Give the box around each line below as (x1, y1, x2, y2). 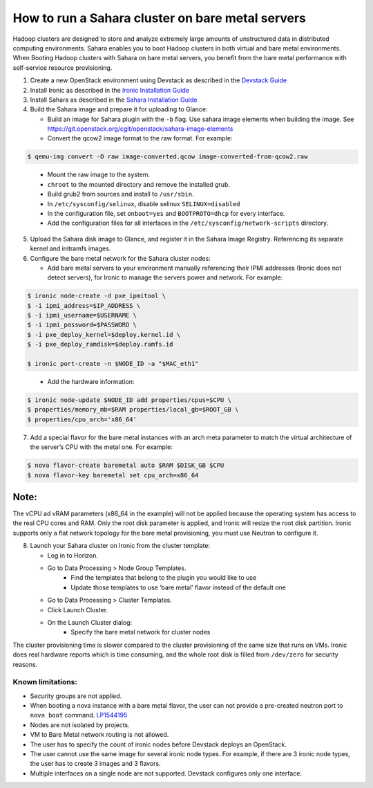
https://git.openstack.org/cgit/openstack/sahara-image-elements (47, 125, 233, 133)
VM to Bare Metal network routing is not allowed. (30, 731, 169, 739)
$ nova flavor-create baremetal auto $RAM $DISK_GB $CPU (27, 461, 224, 470)
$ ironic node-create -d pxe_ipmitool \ (27, 292, 166, 300)
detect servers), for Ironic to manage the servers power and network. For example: (47, 273, 283, 282)
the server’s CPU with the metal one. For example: (30, 443, 173, 451)
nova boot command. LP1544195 (30, 711, 128, 720)
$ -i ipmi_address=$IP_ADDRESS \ (27, 302, 141, 309)
